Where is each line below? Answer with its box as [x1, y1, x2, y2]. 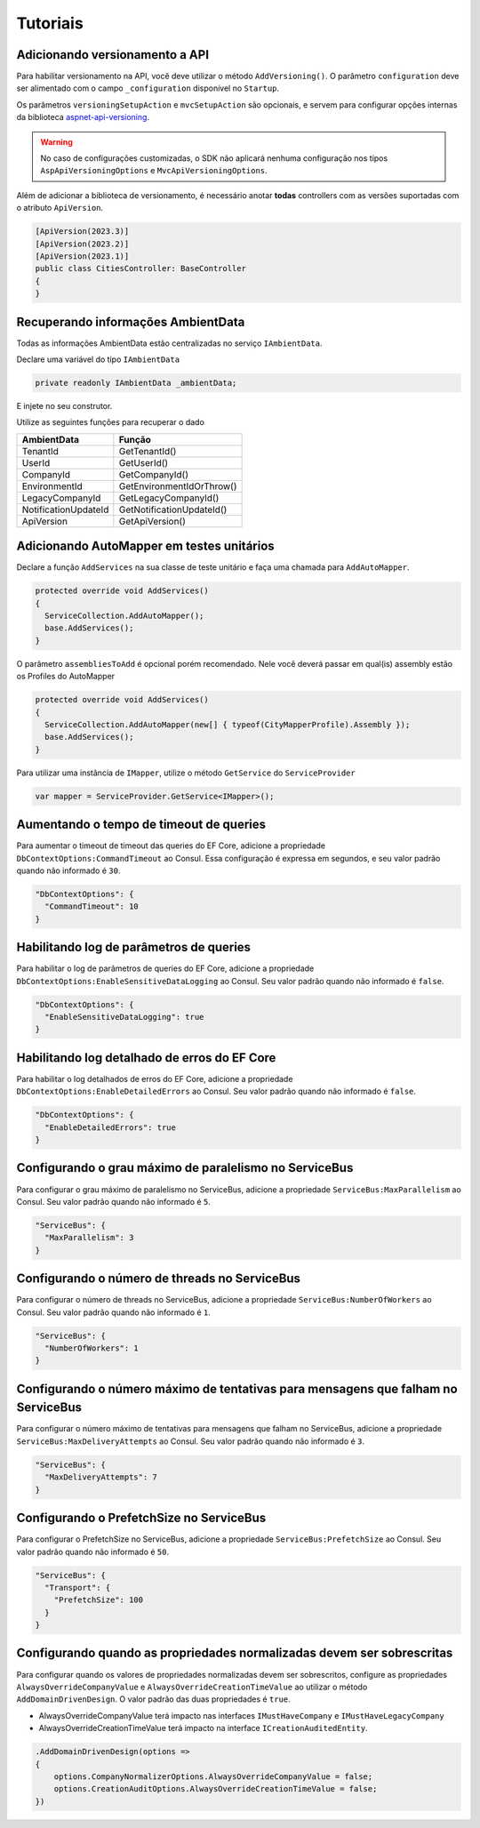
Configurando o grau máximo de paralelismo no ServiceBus [16, 1160, 354, 1175]
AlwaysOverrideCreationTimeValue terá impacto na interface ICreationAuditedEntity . [38, 1723, 368, 1734]
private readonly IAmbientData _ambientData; [35, 378, 237, 388]
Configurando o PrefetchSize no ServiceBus [16, 1511, 267, 1526]
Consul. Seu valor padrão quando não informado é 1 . [16, 1307, 211, 1318]
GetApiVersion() [118, 515, 187, 527]
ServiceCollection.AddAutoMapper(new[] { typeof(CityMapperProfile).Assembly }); [44, 719, 411, 729]
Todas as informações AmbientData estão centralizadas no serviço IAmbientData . [16, 338, 324, 349]
